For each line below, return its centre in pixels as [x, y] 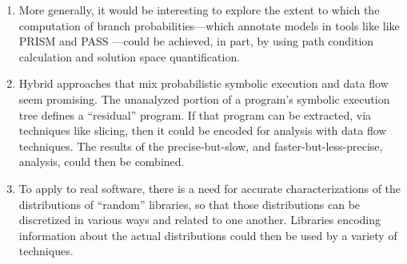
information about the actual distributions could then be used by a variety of [208, 235]
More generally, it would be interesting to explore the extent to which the [199, 10]
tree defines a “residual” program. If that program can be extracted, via [195, 114]
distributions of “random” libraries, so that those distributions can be [190, 204]
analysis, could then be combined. [102, 162]
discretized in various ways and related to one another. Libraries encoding [200, 220]
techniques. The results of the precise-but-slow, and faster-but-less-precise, [201, 146]
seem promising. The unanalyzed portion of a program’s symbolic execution [204, 99]
